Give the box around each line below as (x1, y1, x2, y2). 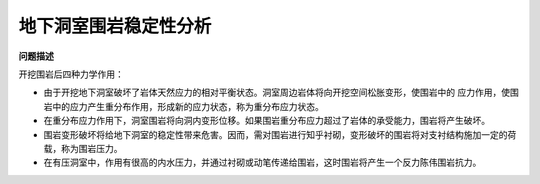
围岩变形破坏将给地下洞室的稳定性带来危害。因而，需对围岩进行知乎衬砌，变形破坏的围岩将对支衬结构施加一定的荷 (43, 128, 517, 140)
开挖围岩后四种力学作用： (18, 68, 124, 80)
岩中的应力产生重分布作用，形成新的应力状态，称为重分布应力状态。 (43, 100, 324, 112)
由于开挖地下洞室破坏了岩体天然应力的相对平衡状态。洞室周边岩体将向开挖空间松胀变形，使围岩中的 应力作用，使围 (43, 86, 519, 99)
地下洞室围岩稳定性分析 (18, 15, 212, 37)
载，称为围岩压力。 (43, 142, 123, 154)
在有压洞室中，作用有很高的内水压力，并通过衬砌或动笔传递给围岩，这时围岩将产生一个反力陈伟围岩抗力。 (43, 156, 482, 169)
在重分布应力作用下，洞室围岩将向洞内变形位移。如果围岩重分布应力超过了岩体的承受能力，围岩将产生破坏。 (43, 115, 490, 127)
